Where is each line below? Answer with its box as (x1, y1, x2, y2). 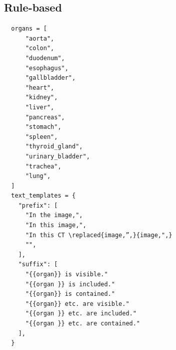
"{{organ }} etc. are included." (25, 310, 136, 317)
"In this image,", (25, 222, 86, 229)
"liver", (25, 103, 54, 111)
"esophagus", (25, 64, 68, 72)
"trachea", (25, 162, 61, 170)
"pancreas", (25, 113, 65, 121)
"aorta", (25, 35, 54, 42)
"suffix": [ (18, 261, 58, 268)
